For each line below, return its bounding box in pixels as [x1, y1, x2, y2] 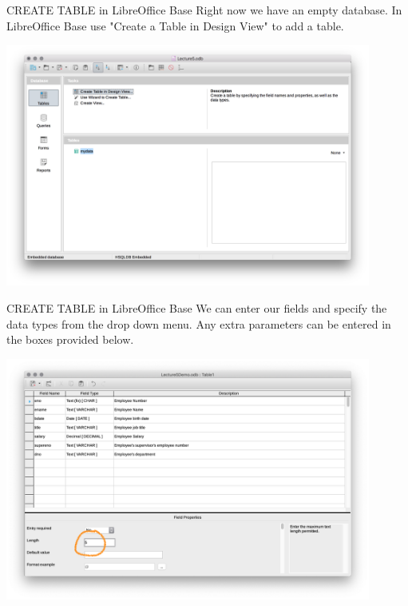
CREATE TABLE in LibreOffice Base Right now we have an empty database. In [6, 2, 402, 18]
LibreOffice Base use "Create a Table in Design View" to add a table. [6, 17, 344, 34]
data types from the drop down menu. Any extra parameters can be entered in [6, 315, 391, 332]
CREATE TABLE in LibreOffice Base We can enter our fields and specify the [6, 299, 387, 316]
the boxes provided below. [6, 331, 134, 348]
